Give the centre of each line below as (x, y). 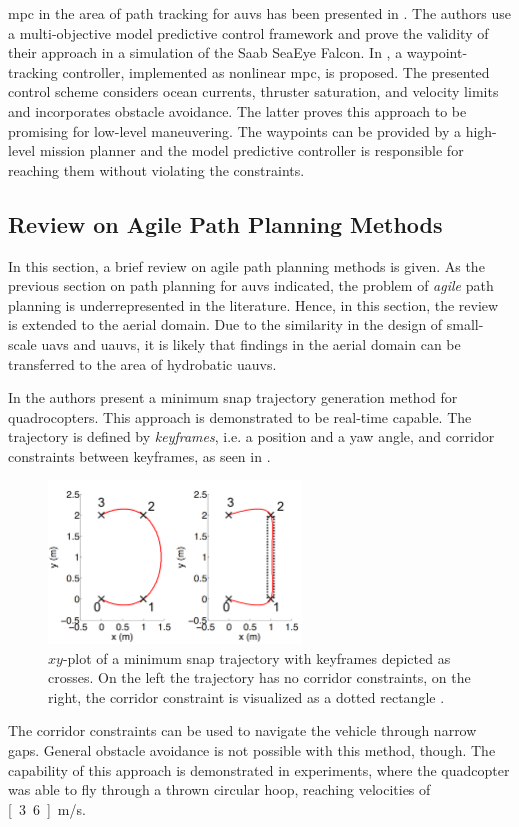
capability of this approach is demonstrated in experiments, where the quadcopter (259, 769)
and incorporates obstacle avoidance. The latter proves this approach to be (237, 110)
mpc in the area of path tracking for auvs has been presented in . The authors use (260, 13)
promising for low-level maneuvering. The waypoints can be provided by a (234, 130)
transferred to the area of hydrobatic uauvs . (142, 363)
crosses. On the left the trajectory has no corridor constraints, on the (259, 677)
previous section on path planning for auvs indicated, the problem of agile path (251, 285)
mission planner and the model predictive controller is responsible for (251, 150)
